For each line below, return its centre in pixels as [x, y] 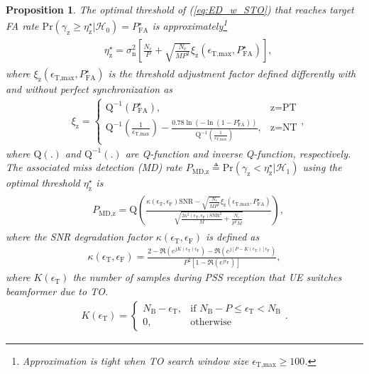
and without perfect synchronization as [89, 89]
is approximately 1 [190, 25]
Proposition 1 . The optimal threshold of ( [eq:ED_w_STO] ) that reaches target [180, 9]
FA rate [22, 26]
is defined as [233, 237]
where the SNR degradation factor [79, 237]
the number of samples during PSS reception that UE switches [207, 277]
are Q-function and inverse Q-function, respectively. [238, 153]
